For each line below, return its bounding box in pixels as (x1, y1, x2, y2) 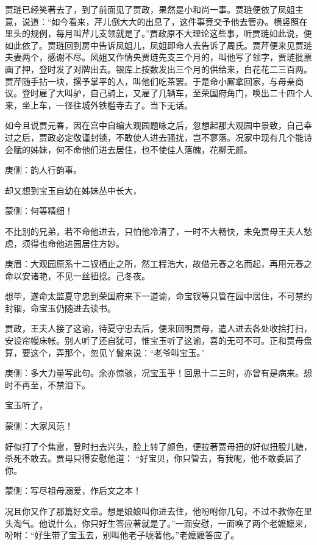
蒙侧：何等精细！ (5, 204, 73, 217)
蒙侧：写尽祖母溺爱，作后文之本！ (5, 484, 141, 497)
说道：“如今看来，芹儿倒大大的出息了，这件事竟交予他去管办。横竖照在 (21, 15, 308, 27)
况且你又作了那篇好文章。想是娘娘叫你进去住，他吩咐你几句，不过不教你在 (5, 505, 304, 517)
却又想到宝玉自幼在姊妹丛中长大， (5, 183, 141, 196)
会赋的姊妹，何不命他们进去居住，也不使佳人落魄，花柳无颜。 (5, 143, 252, 155)
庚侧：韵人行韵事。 (5, 163, 82, 176)
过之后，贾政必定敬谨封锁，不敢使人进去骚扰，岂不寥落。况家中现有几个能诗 (5, 130, 312, 143)
